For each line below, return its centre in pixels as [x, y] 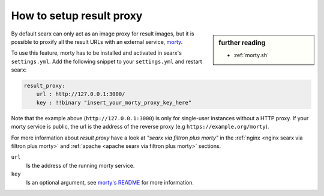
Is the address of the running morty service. [80, 165]
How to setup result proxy [77, 16]
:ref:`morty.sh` [251, 55]
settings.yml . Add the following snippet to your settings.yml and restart [106, 61]
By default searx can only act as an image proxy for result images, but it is [103, 34]
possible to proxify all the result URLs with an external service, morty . [97, 41]
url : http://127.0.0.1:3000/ [81, 94]
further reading [242, 43]
